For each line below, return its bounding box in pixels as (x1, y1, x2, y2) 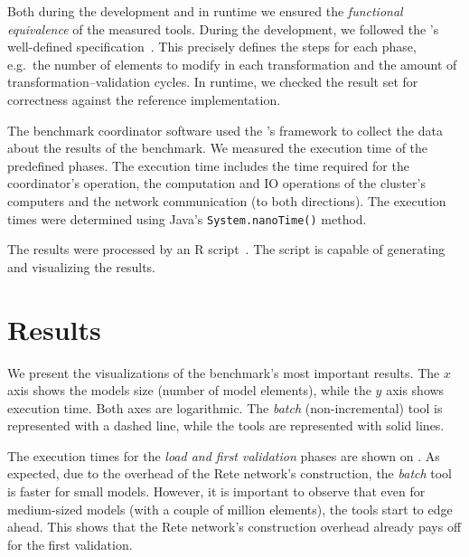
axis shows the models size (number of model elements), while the (7, 381, 371, 400)
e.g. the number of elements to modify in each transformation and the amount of (7, 54, 457, 73)
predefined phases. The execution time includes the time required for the (7, 156, 409, 175)
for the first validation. (7, 534, 133, 553)
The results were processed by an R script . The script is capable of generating (7, 240, 446, 259)
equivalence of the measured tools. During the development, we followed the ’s (7, 19, 439, 38)
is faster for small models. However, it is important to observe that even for (7, 482, 426, 501)
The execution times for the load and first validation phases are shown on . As (7, 446, 440, 465)
